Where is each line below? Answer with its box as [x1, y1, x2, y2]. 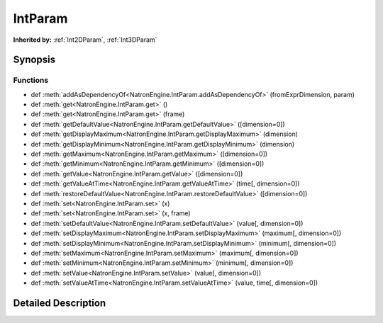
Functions [13, 75, 49, 85]
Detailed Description [13, 297, 106, 309]
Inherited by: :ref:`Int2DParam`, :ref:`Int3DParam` [13, 35, 157, 44]
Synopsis [13, 54, 56, 66]
